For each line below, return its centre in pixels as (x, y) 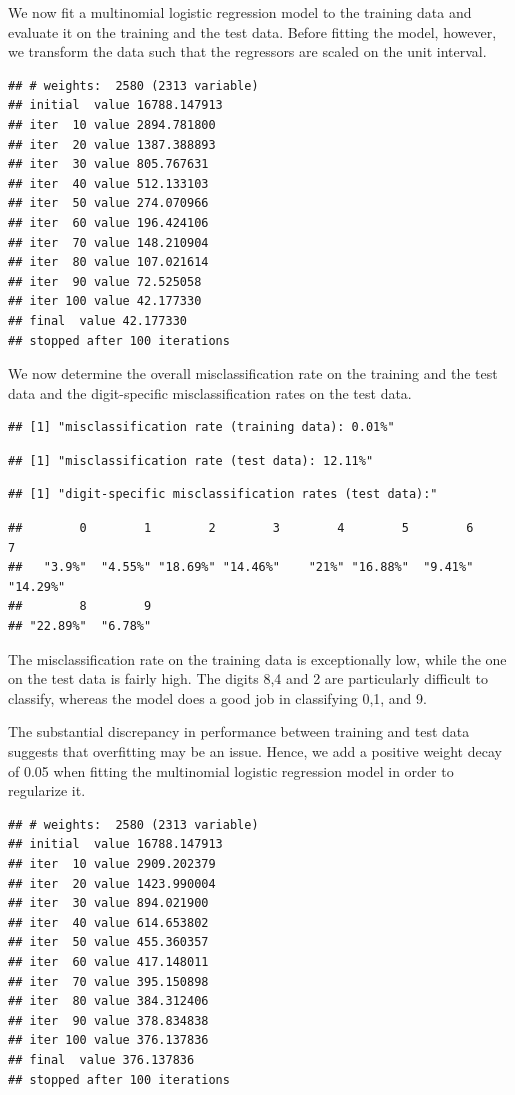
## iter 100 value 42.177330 (105, 301)
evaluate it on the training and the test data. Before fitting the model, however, (252, 31)
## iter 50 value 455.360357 (108, 942)
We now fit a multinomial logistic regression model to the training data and (240, 12)
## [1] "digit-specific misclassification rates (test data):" (223, 494)
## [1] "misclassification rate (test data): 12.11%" (191, 460)
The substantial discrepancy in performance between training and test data (239, 731)
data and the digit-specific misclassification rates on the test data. (210, 392)
